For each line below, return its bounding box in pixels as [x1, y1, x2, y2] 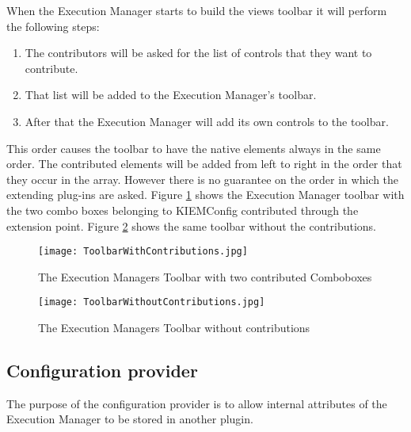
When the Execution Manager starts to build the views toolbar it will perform [6, 2, 387, 18]
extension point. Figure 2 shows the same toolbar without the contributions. [6, 217, 377, 234]
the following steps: [6, 17, 100, 34]
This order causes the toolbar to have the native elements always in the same [6, 140, 381, 156]
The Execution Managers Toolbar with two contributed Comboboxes [38, 268, 372, 285]
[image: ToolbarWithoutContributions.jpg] [38, 296, 265, 308]
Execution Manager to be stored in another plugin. [6, 411, 253, 427]
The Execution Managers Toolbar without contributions [38, 319, 310, 336]
